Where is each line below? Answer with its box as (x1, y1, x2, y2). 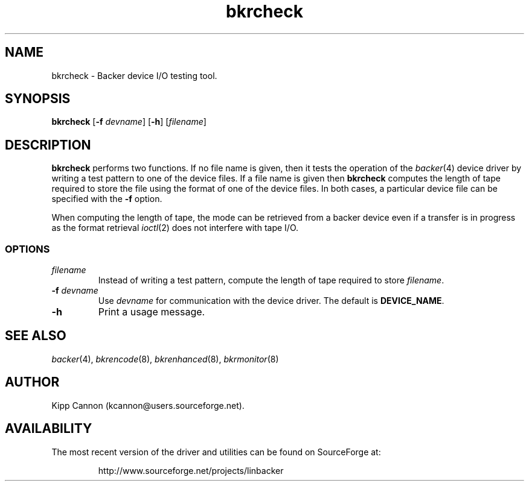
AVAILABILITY (5, 421, 92, 437)
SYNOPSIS (5, 91, 71, 107)
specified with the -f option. (51, 194, 162, 204)
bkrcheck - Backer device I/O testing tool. (51, 70, 217, 81)
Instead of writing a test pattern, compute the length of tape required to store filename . (98, 275, 444, 286)
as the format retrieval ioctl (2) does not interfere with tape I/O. (51, 222, 299, 233)
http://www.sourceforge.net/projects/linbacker (98, 465, 284, 476)
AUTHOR (5, 374, 60, 390)
